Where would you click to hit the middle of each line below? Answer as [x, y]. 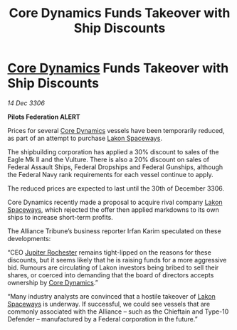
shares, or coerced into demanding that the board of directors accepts [111, 275]
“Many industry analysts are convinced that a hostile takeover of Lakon [111, 296]
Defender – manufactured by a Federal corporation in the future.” [102, 319]
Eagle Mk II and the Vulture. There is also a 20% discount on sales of [109, 159]
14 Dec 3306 [26, 103]
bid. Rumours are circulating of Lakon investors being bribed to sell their [113, 267]
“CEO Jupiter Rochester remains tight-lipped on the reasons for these [109, 252]
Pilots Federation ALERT [44, 117]
